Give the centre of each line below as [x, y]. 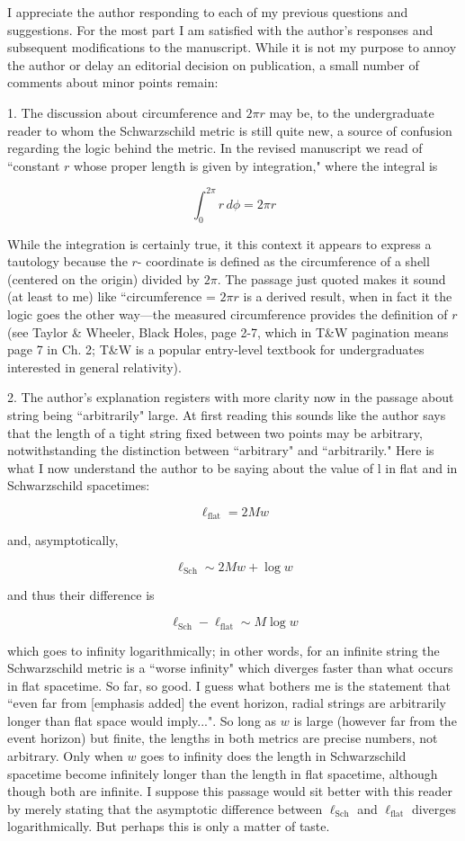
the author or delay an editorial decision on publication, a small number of [213, 64]
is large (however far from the [375, 720]
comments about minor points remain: [113, 82]
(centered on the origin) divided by [103, 278]
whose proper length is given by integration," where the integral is [256, 165]
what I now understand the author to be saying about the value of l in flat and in [232, 467]
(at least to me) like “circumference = [112, 296]
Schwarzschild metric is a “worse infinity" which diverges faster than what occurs [230, 668]
